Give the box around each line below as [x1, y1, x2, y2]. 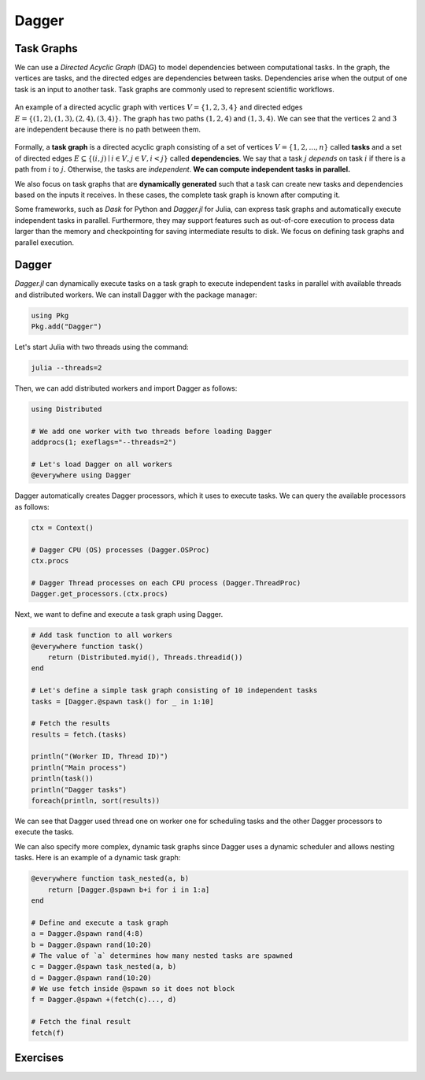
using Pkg [31, 311, 69, 320]
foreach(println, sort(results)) [31, 796, 161, 805]
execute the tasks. [14, 827, 75, 837]
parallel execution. [14, 237, 75, 247]
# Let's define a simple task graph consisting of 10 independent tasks [31, 686, 318, 695]
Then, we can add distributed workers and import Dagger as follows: [14, 384, 238, 393]
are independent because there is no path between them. [14, 124, 201, 134]
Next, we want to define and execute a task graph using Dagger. [14, 610, 224, 619]
